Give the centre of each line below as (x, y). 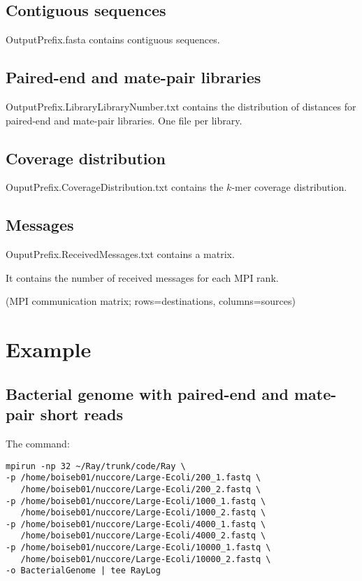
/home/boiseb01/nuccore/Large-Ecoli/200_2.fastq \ (141, 489)
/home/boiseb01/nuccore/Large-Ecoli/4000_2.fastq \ (143, 536)
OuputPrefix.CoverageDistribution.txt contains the (115, 187)
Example (49, 349)
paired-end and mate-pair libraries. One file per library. (124, 120)
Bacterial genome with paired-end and (147, 393)
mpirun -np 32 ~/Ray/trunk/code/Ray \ (96, 466)
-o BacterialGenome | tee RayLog (83, 571)
